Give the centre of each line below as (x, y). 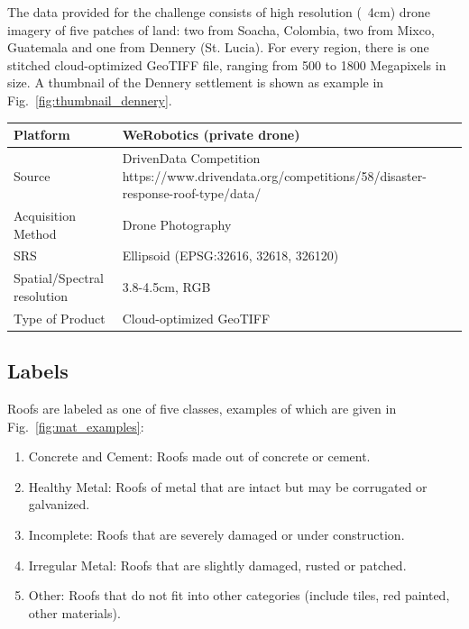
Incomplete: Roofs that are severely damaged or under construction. (216, 534)
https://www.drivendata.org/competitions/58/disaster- (274, 175)
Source (32, 175)
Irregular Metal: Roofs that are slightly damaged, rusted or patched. (217, 565)
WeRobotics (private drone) (211, 135)
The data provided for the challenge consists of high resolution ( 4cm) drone (219, 12)
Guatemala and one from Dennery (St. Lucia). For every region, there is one (218, 47)
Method (35, 233)
